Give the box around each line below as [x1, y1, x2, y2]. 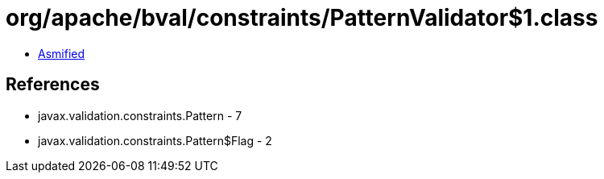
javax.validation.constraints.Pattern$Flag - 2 [38, 133, 272, 148]
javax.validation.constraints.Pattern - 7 [38, 108, 242, 123]
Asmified [38, 46, 85, 60]
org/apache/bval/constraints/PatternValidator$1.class [6, 4, 598, 31]
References [6, 74, 100, 95]
